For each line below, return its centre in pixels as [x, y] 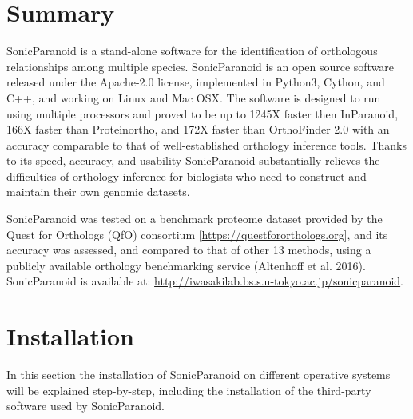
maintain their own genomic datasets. [98, 192]
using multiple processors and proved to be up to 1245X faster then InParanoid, [203, 113]
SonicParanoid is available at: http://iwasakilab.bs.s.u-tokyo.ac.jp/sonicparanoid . [205, 281]
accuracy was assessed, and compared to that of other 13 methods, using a [189, 250]
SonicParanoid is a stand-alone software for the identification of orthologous [192, 51]
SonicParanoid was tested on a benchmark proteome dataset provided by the [195, 219]
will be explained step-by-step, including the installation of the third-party [189, 390]
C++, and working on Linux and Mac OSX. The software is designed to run [194, 97]
